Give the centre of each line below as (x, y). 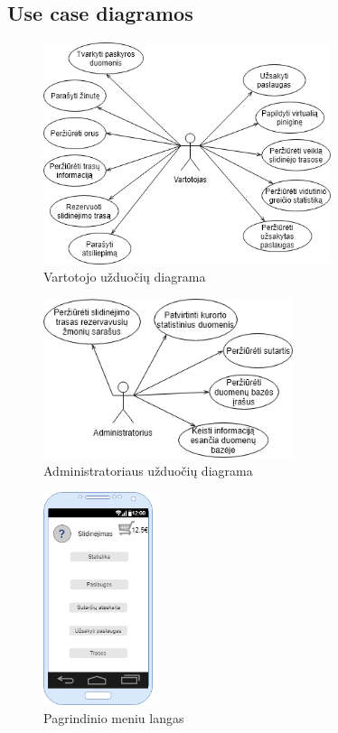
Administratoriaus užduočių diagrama (148, 470)
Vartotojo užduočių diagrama (125, 277)
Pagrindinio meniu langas (114, 717)
